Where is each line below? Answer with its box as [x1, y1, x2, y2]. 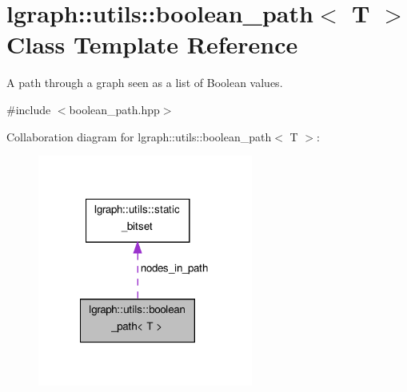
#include [6, 101, 51, 117]
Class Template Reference [6, 28, 298, 61]
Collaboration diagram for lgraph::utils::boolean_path [6, 128, 272, 145]
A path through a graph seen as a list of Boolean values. [6, 74, 283, 91]
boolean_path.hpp [69, 101, 160, 117]
